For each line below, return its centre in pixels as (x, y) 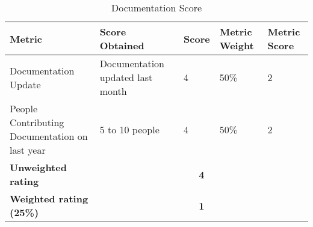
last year (28, 150)
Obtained (122, 45)
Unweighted (38, 167)
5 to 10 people (129, 129)
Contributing (37, 122)
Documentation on (49, 136)
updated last (126, 77)
